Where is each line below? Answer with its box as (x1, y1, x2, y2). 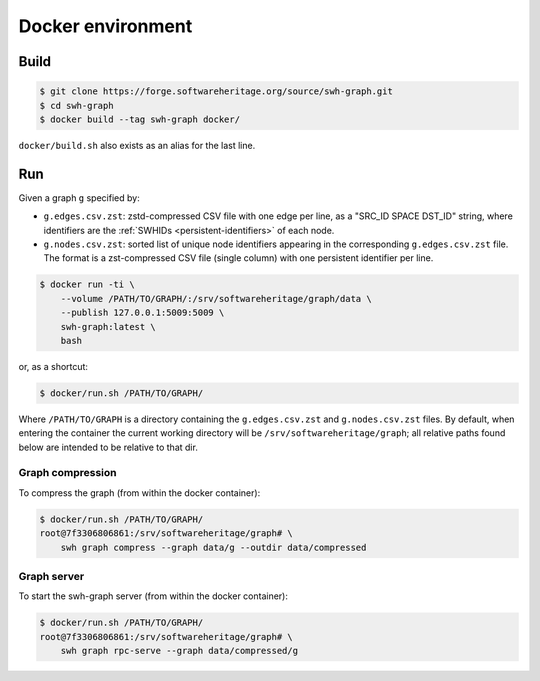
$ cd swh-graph (39, 100, 114, 111)
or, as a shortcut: (18, 360, 89, 372)
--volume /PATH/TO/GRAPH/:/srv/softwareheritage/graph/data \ (60, 293, 372, 304)
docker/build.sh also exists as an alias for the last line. (18, 139, 256, 151)
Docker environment (18, 15, 193, 37)
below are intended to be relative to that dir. (18, 441, 199, 453)
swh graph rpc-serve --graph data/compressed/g (60, 645, 299, 657)
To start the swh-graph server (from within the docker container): (18, 590, 289, 602)
